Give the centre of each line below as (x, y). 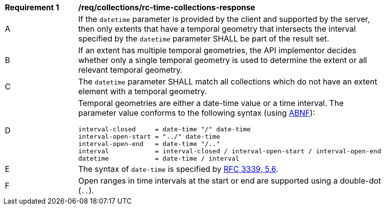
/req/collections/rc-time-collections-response (167, 7)
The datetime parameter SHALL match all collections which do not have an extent (228, 82)
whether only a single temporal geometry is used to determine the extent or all (223, 60)
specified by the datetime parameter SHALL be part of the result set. (204, 39)
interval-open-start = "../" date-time (149, 136)
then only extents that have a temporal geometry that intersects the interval (217, 29)
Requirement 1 (32, 7)
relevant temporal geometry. (130, 70)
